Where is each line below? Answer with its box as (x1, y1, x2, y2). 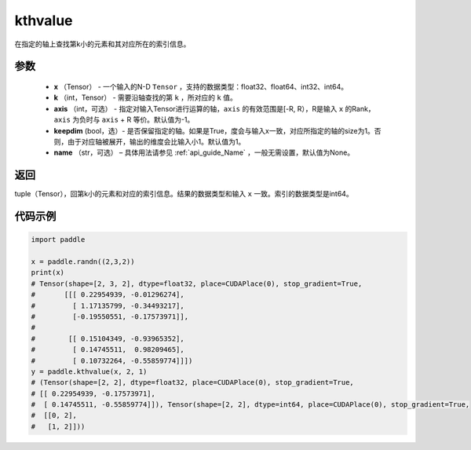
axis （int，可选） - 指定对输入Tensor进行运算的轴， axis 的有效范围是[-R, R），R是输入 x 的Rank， (53, 104, 376, 113)
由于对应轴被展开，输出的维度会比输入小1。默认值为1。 (67, 137, 246, 146)
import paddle (31, 236, 86, 244)
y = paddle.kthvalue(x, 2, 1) (31, 367, 148, 376)
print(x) (31, 268, 65, 277)
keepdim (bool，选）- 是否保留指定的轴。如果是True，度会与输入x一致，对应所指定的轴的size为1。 (53, 126, 374, 135)
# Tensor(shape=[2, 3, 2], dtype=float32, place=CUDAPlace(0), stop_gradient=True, (31, 279, 363, 288)
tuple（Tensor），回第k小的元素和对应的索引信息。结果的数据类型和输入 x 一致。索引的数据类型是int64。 (14, 189, 353, 199)
